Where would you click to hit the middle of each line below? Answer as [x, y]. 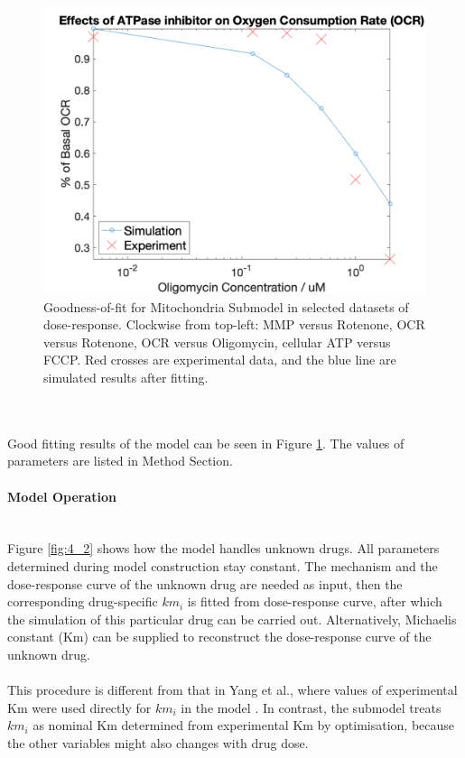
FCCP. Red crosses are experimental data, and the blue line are [220, 360]
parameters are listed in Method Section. [120, 461]
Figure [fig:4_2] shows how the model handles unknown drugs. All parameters [223, 548]
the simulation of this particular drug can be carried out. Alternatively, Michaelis [232, 619]
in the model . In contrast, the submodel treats [311, 707]
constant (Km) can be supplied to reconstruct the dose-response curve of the [219, 637]
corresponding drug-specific [83, 601]
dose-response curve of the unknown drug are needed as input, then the [205, 583]
